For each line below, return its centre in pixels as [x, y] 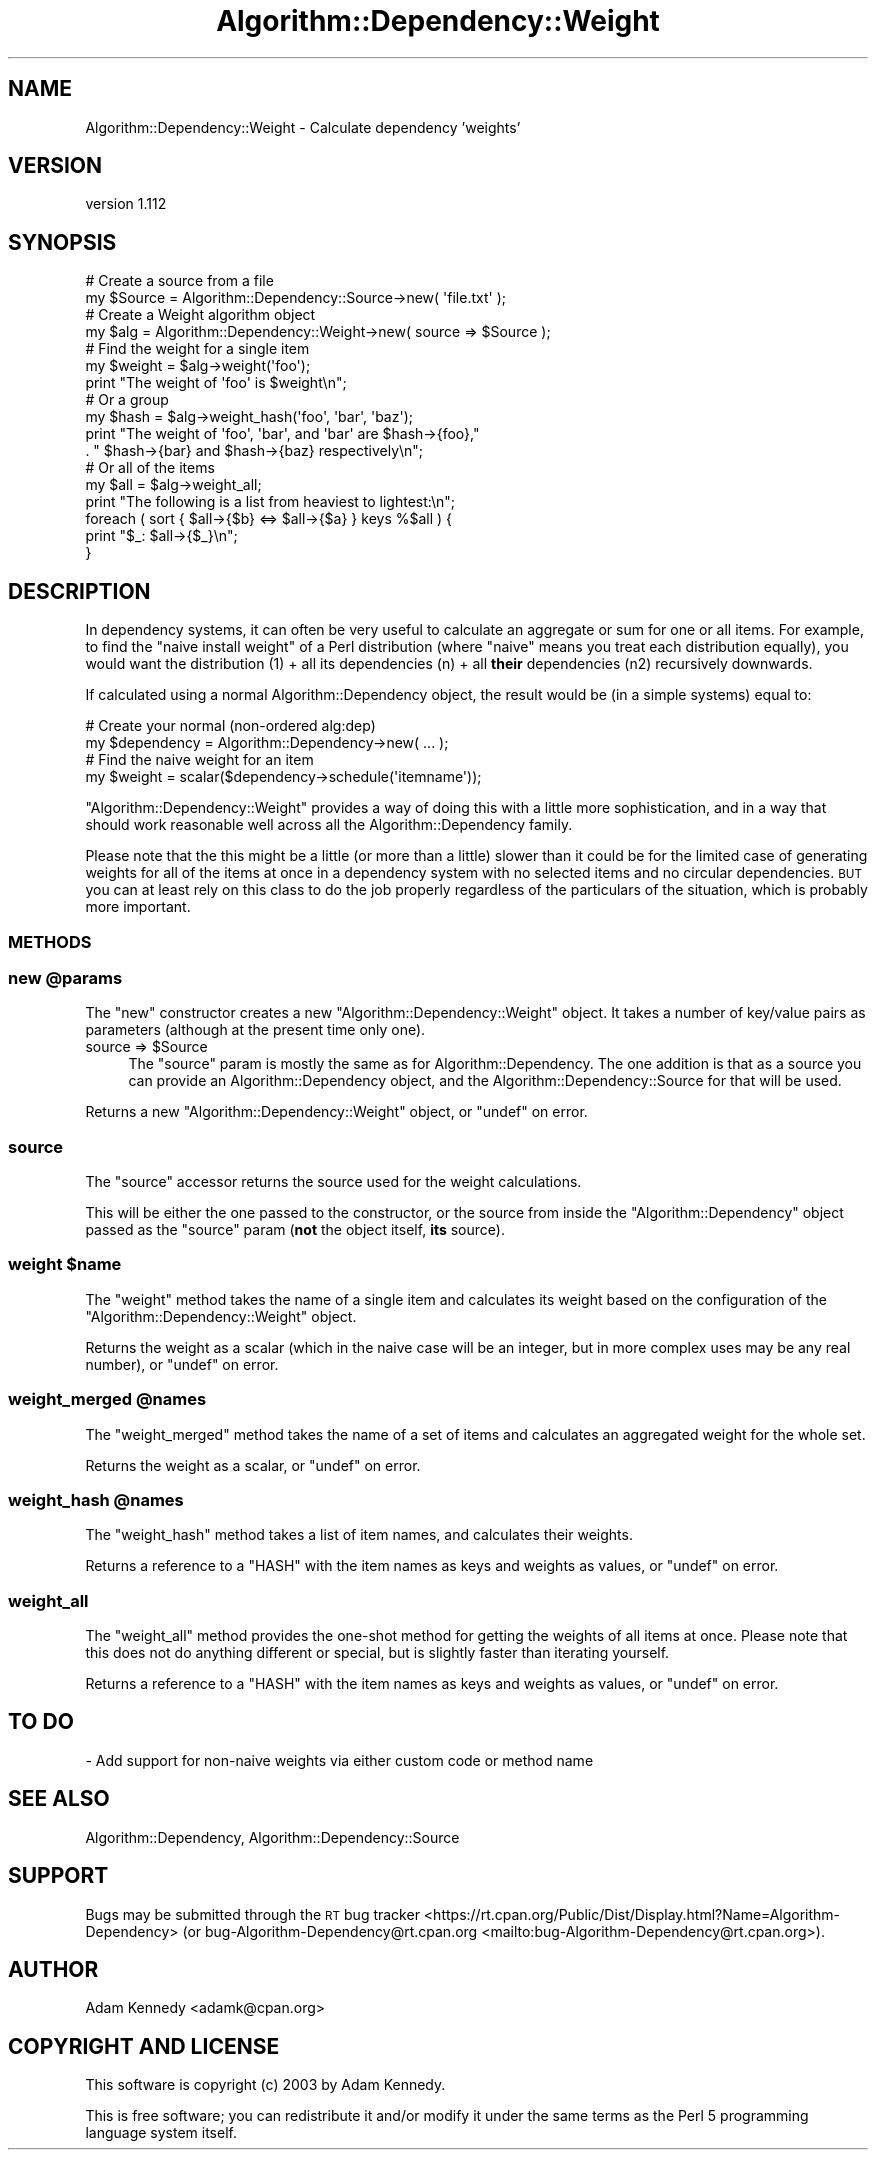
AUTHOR [53, 1969]
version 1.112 [126, 204]
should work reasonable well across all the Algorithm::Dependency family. [329, 825]
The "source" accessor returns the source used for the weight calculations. [333, 1181]
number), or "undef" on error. [182, 1364]
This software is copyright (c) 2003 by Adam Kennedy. [265, 2085]
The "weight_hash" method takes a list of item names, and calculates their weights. [359, 1535]
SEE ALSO [59, 1799]
